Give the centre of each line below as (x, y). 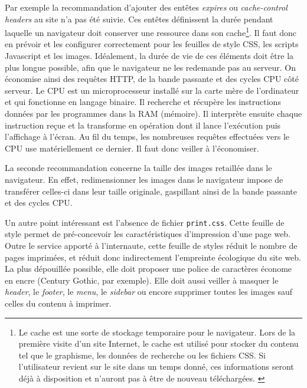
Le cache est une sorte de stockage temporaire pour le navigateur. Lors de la (157, 332)
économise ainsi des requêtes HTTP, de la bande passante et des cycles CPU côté (152, 79)
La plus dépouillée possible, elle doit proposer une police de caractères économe (148, 269)
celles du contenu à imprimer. (58, 303)
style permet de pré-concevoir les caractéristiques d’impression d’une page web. (148, 234)
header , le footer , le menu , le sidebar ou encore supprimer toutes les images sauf (148, 292)
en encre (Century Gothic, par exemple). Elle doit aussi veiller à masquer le (142, 280)
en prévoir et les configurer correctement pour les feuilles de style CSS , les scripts (152, 44)
